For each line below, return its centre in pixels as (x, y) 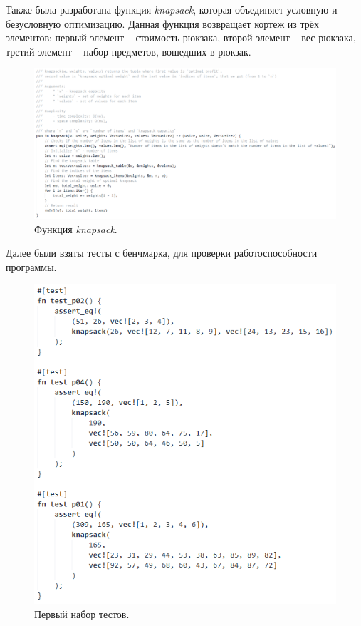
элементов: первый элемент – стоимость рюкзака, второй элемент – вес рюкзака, (181, 37)
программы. (31, 266)
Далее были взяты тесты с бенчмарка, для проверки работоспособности (162, 253)
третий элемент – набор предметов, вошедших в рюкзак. (129, 51)
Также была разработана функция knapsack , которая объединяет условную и (172, 9)
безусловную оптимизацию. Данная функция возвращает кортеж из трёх (162, 23)
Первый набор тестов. (82, 614)
